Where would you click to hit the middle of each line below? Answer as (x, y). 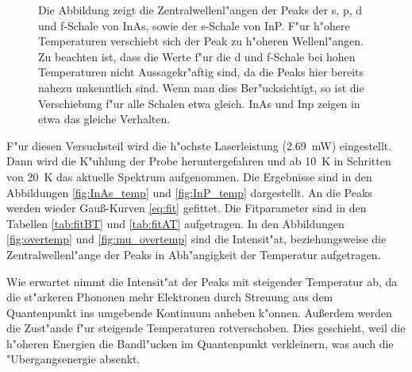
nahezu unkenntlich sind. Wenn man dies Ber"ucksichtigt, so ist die (201, 87)
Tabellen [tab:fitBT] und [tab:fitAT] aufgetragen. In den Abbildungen (175, 223)
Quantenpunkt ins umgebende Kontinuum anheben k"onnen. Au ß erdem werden (199, 312)
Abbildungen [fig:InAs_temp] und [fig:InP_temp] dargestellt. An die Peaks (189, 192)
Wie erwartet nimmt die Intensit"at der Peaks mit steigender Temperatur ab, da (202, 281)
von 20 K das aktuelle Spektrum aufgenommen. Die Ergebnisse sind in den (189, 176)
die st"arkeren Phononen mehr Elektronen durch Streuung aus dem (170, 297)
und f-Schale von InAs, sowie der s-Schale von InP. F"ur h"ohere (194, 25)
